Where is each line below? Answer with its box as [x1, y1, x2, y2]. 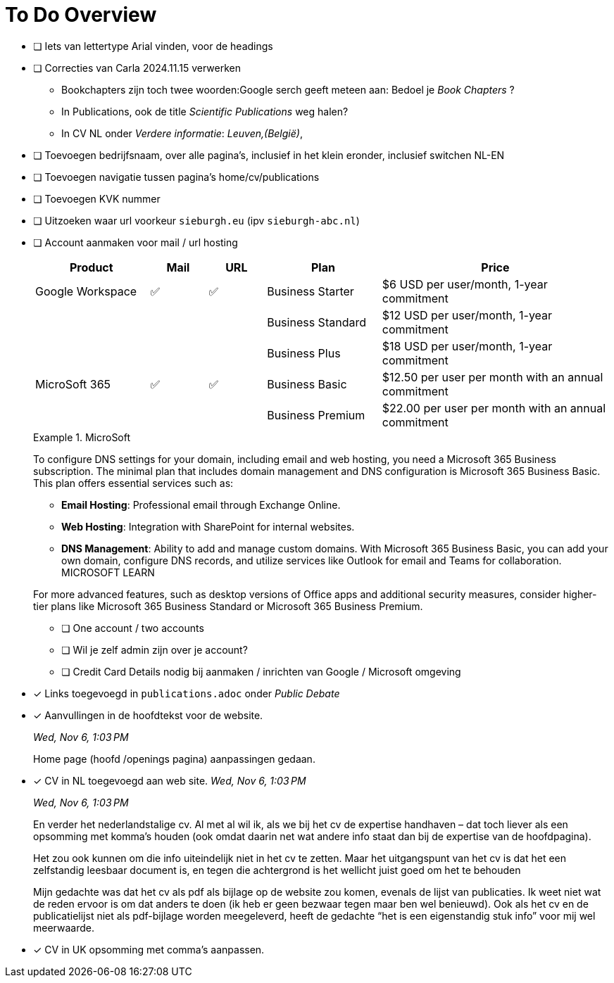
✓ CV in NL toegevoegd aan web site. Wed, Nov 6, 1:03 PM [33, 774, 306, 787]
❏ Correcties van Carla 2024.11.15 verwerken [33, 61, 241, 74]
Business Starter [267, 284, 354, 298]
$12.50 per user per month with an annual [382, 369, 603, 384]
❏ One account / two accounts [61, 621, 204, 634]
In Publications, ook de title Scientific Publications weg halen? [61, 105, 349, 118]
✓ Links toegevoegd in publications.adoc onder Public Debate [33, 687, 340, 699]
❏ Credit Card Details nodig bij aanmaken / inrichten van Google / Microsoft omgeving [61, 665, 461, 678]
